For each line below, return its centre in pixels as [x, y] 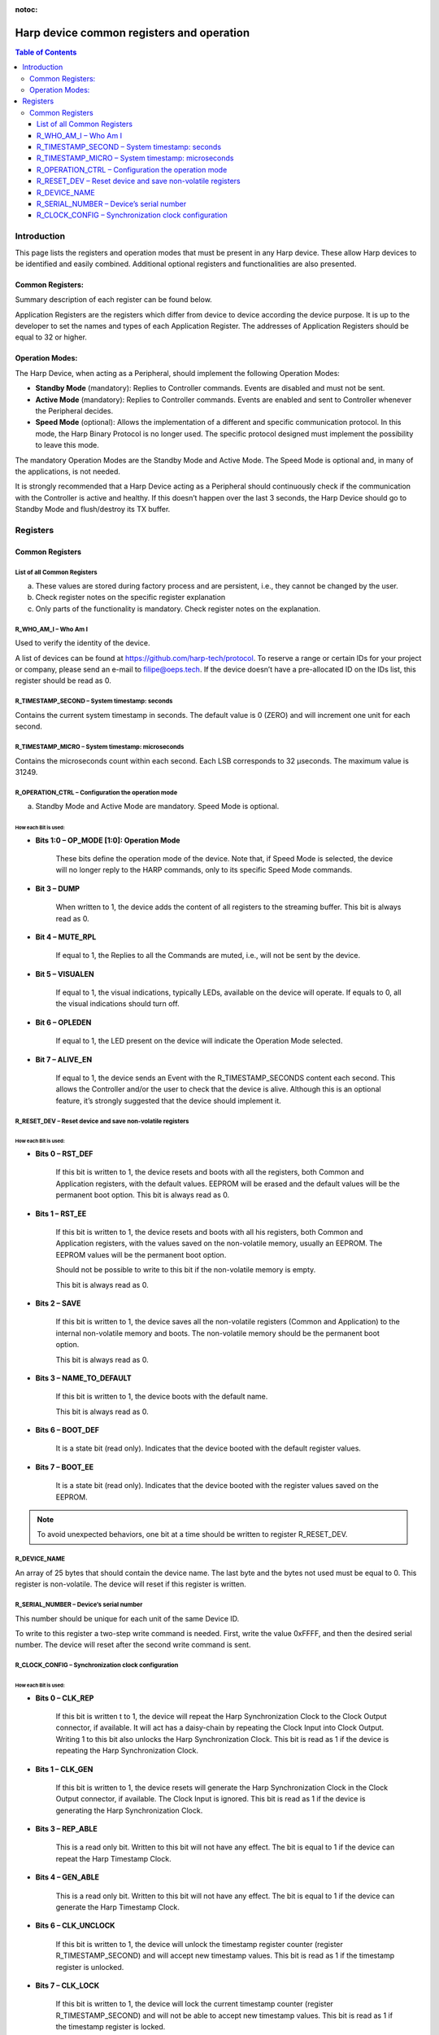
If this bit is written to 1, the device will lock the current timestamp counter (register [194, 2004]
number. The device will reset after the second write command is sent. [133, 1645]
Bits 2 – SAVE [58, 1303]
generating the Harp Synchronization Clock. [129, 1810]
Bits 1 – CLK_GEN [64, 1769]
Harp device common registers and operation [133, 33]
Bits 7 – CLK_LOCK [67, 1985]
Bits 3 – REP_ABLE [66, 1829]
